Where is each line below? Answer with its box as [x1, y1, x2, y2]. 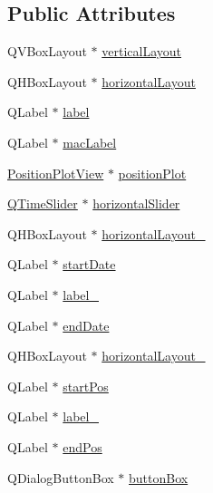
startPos [63, 376, 109, 395]
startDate [63, 255, 116, 274]
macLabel [63, 132, 117, 151]
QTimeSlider [7, 194, 78, 213]
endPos [63, 437, 102, 456]
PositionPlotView [7, 163, 104, 182]
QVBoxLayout [7, 42, 87, 61]
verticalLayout [102, 42, 181, 61]
